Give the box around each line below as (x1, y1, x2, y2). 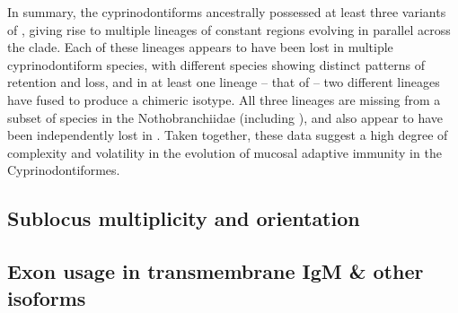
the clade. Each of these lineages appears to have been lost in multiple (7, 38, 393, 57)
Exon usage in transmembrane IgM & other (7, 257, 424, 285)
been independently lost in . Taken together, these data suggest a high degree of (7, 126, 448, 144)
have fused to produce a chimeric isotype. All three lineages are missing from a (7, 90, 441, 109)
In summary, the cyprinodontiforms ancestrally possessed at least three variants (7, 3, 446, 21)
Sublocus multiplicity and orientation (7, 204, 360, 232)
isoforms (7, 283, 86, 311)
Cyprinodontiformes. (7, 161, 120, 179)
